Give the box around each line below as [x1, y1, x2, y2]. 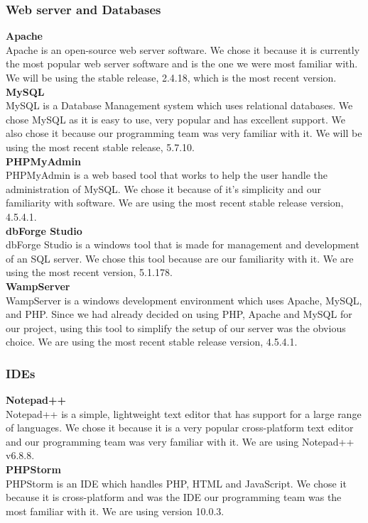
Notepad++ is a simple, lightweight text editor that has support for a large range [6, 406, 362, 421]
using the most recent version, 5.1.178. [6, 265, 173, 280]
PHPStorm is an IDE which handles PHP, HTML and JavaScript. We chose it [6, 475, 347, 490]
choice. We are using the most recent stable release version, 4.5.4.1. [6, 334, 298, 349]
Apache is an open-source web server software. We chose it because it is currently [6, 42, 360, 57]
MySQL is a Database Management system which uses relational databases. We [6, 98, 353, 113]
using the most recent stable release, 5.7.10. [6, 139, 195, 154]
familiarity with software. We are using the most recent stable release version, [6, 195, 344, 210]
